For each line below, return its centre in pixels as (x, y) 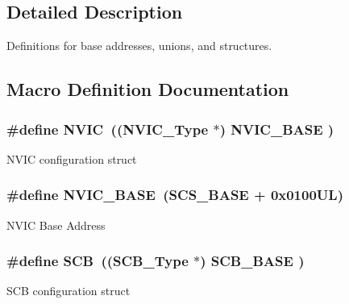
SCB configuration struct (69, 291)
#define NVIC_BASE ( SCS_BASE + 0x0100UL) (175, 195)
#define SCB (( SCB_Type (98, 261)
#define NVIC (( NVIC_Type (108, 129)
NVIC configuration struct (72, 158)
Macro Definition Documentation (148, 89)
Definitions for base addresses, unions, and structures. (139, 46)
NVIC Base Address (56, 225)
